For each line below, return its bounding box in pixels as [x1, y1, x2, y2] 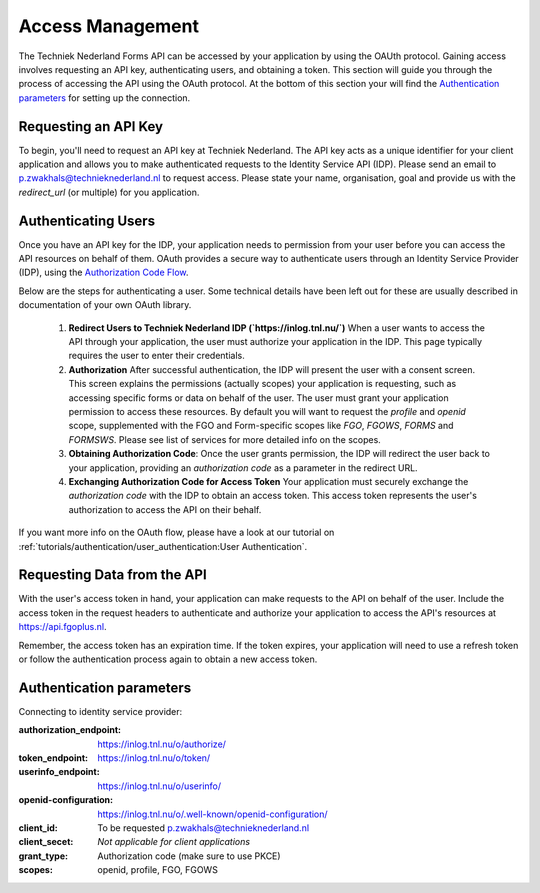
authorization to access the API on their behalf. [68, 503, 262, 515]
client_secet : [18, 836, 74, 848]
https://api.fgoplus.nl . [18, 621, 107, 633]
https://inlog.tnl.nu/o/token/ [97, 752, 211, 764]
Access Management [18, 15, 200, 37]
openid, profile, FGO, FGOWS [97, 864, 219, 876]
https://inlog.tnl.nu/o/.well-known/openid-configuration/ [97, 808, 329, 820]
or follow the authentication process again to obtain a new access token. [18, 653, 318, 665]
